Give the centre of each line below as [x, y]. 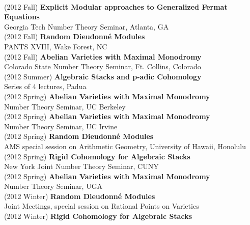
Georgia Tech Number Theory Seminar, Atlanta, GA [87, 26]
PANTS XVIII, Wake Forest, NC [56, 46]
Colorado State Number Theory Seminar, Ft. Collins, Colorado [103, 66]
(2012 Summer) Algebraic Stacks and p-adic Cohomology [103, 76]
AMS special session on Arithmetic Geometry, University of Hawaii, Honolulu [125, 146]
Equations [22, 17]
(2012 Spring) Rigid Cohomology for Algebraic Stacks [97, 156]
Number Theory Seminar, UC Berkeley [65, 106]
